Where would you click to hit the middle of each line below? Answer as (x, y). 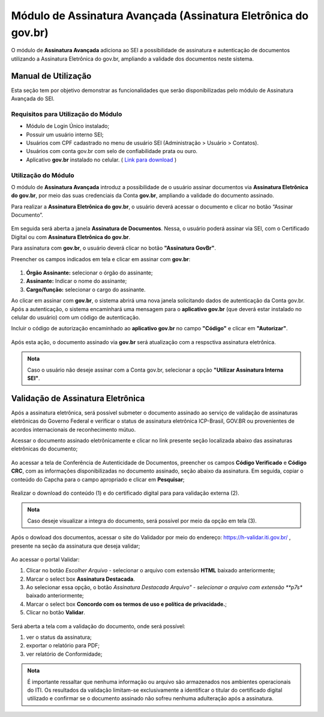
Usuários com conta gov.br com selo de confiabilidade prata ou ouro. (112, 151)
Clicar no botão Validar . (55, 613)
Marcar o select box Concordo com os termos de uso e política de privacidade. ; (127, 604)
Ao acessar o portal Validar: (45, 559)
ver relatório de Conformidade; (64, 654)
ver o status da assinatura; (59, 637)
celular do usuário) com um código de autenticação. (76, 317)
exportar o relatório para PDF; (63, 646)
